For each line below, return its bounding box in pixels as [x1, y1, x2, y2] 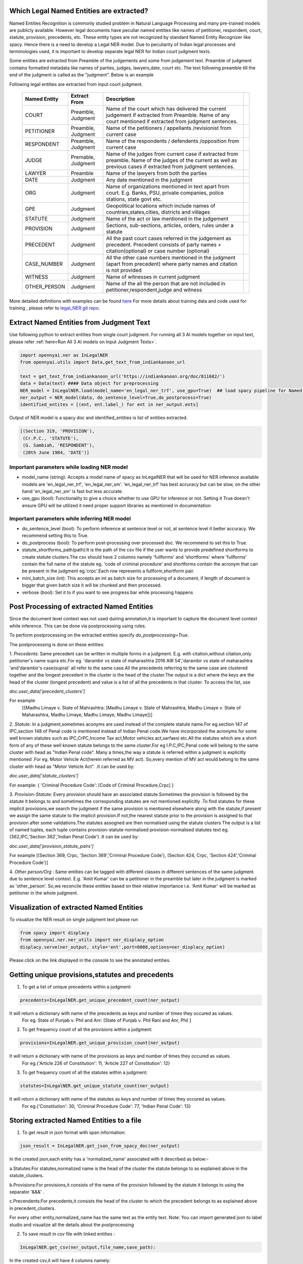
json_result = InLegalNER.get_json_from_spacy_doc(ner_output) [20, 1143, 180, 1149]
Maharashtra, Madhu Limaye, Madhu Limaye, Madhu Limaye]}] [22, 712, 153, 718]
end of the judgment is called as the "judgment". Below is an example [9, 72, 154, 78]
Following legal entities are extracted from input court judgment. [9, 81, 143, 87]
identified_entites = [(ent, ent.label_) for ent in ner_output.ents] [20, 402, 199, 408]
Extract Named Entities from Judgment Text [9, 319, 150, 327]
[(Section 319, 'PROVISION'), [20, 428, 95, 434]
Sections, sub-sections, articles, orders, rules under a [106, 222, 234, 229]
